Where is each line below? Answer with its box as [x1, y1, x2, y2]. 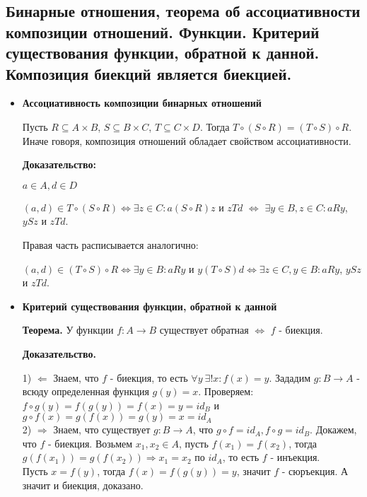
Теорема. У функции [22, 322, 114, 337]
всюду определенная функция [22, 384, 149, 399]
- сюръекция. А [281, 464, 349, 479]
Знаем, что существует [53, 422, 151, 437]
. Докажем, [310, 422, 357, 437]
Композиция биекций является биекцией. [6, 62, 292, 84]
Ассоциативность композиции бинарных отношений [22, 95, 262, 110]
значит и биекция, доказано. [22, 477, 144, 492]
